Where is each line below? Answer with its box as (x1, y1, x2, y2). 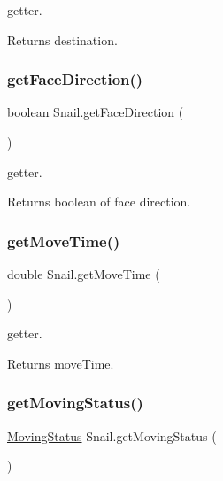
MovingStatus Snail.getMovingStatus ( (7, 426, 217, 445)
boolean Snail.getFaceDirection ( (7, 103, 184, 121)
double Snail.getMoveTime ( (7, 265, 160, 283)
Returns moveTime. (7, 353, 114, 372)
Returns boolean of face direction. (7, 192, 191, 211)
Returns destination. (7, 30, 118, 49)
